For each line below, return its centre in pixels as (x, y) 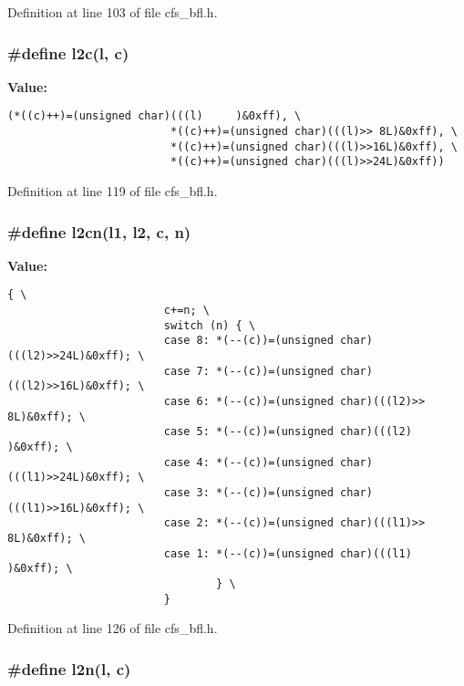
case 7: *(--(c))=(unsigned (248, 371)
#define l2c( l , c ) (68, 52)
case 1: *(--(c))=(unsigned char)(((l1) (288, 553)
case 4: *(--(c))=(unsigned (248, 462)
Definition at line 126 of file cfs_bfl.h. (113, 628)
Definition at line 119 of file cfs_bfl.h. (113, 191)
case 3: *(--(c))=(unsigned (248, 492)
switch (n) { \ (210, 325)
